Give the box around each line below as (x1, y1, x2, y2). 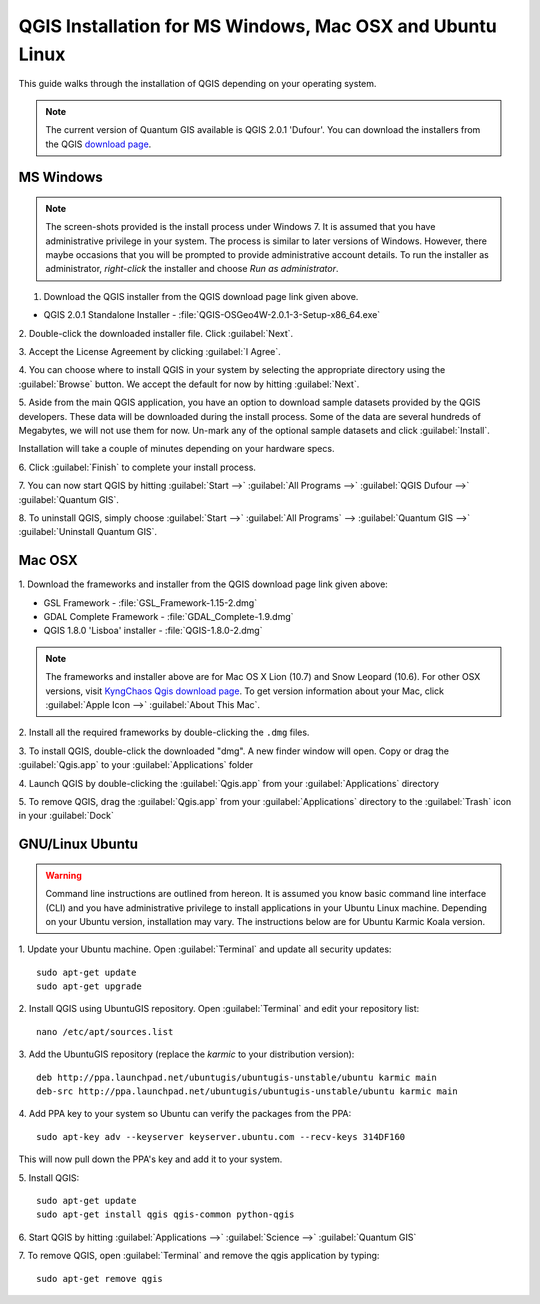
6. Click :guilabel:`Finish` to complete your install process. (18, 461, 257, 473)
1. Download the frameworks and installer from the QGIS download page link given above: (18, 578, 389, 590)
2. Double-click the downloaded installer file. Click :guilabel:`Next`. (18, 327, 294, 339)
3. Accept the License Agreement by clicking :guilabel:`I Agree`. (18, 346, 282, 358)
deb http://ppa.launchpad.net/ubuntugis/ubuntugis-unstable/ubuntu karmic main (36, 1071, 437, 1083)
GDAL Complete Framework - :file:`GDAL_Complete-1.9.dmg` (43, 611, 294, 623)
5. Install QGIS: (18, 1171, 80, 1184)
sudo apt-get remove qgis (36, 1273, 164, 1284)
